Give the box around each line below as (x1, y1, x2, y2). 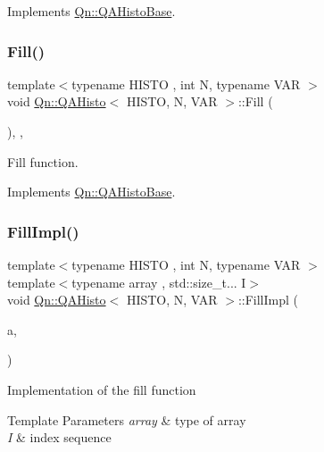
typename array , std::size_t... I (71, 272, 246, 291)
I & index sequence (7, 428, 112, 447)
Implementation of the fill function (7, 380, 196, 398)
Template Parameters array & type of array (7, 410, 246, 429)
